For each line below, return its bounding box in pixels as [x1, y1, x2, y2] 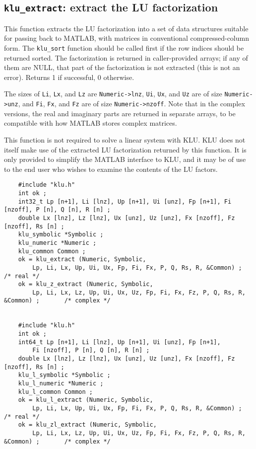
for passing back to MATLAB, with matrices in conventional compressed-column [4, 33, 249, 43]
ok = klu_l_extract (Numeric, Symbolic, [18, 396, 153, 404]
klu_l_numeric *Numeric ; [18, 380, 104, 387]
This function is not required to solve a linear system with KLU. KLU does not [4, 134, 246, 145]
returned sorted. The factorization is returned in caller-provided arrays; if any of [4, 52, 248, 63]
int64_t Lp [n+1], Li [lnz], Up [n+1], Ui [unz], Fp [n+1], [18, 338, 221, 346]
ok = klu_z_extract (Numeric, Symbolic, [18, 281, 153, 288]
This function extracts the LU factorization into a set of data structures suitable [4, 23, 249, 33]
